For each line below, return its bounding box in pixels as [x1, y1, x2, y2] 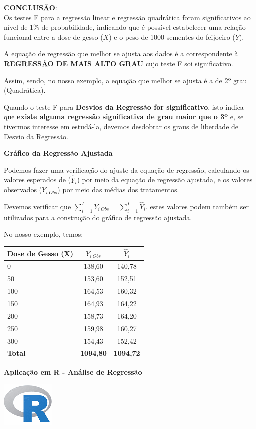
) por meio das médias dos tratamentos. [57, 184, 179, 195]
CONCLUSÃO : [4, 2, 57, 12]
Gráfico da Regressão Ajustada [4, 148, 113, 158]
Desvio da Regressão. [4, 131, 68, 141]
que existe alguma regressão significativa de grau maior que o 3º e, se [4, 111, 244, 122]
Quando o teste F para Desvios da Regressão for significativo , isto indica [4, 101, 244, 112]
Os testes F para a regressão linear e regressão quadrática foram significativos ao [4, 12, 251, 22]
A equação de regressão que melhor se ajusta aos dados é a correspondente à [4, 48, 238, 59]
